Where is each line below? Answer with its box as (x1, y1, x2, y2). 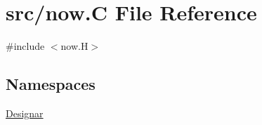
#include (6, 39, 45, 53)
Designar (6, 105, 44, 120)
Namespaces (6, 73, 96, 95)
